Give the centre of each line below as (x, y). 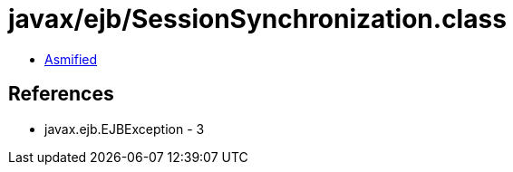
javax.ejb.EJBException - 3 (125, 129)
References (61, 94)
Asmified (71, 59)
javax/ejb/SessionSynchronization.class (257, 19)
